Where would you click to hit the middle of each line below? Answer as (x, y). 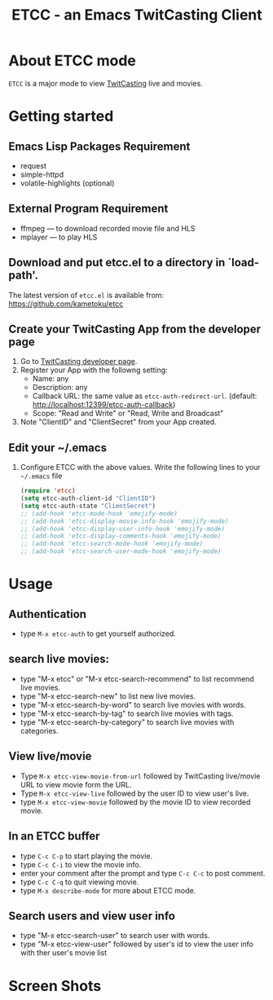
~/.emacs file (41, 476)
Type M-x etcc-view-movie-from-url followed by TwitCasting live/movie (140, 776)
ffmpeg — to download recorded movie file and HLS (108, 228)
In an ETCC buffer (54, 836)
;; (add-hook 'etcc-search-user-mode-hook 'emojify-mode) (121, 551)
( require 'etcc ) (48, 491)
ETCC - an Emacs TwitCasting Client (137, 15)
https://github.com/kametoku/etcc (66, 304)
